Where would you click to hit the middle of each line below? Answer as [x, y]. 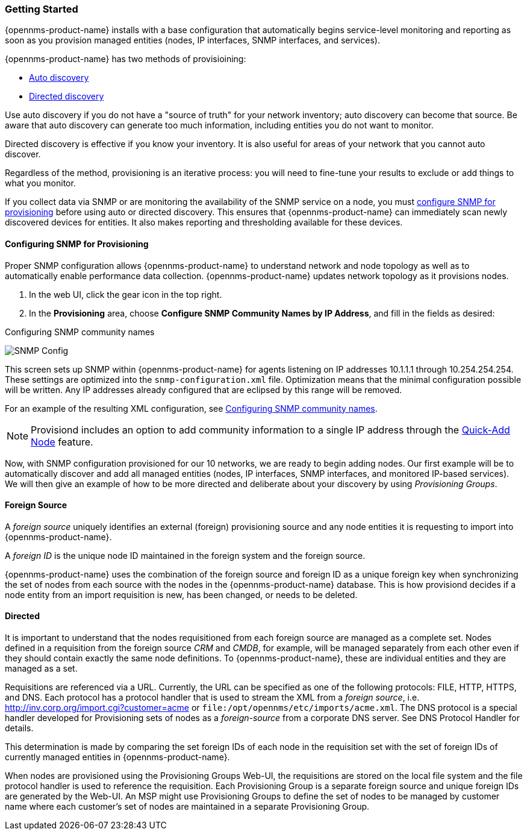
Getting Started [42, 9]
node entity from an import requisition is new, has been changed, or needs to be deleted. [181, 594]
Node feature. [62, 442]
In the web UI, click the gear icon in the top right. [126, 294]
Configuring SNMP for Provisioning [77, 244]
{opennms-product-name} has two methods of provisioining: [126, 59]
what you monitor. [40, 183]
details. [19, 728]
